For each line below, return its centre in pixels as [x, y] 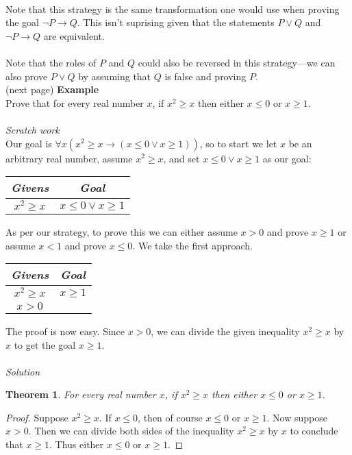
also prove [27, 76]
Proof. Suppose [37, 417]
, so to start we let [238, 143]
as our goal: [287, 158]
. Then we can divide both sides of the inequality [131, 431]
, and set [181, 158]
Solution [23, 371]
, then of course [170, 417]
